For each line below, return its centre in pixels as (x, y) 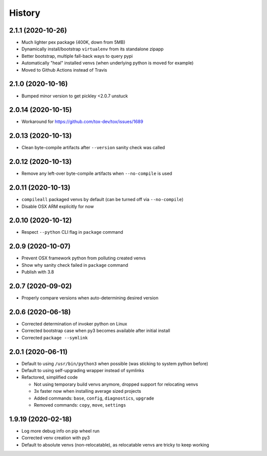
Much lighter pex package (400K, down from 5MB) (73, 42)
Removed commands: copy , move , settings (80, 405)
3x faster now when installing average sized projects (88, 391)
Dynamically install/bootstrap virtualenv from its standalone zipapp (93, 49)
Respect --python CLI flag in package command (72, 232)
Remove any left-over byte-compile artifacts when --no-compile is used (97, 173)
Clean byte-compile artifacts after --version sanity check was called (93, 148)
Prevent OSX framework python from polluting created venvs (84, 258)
